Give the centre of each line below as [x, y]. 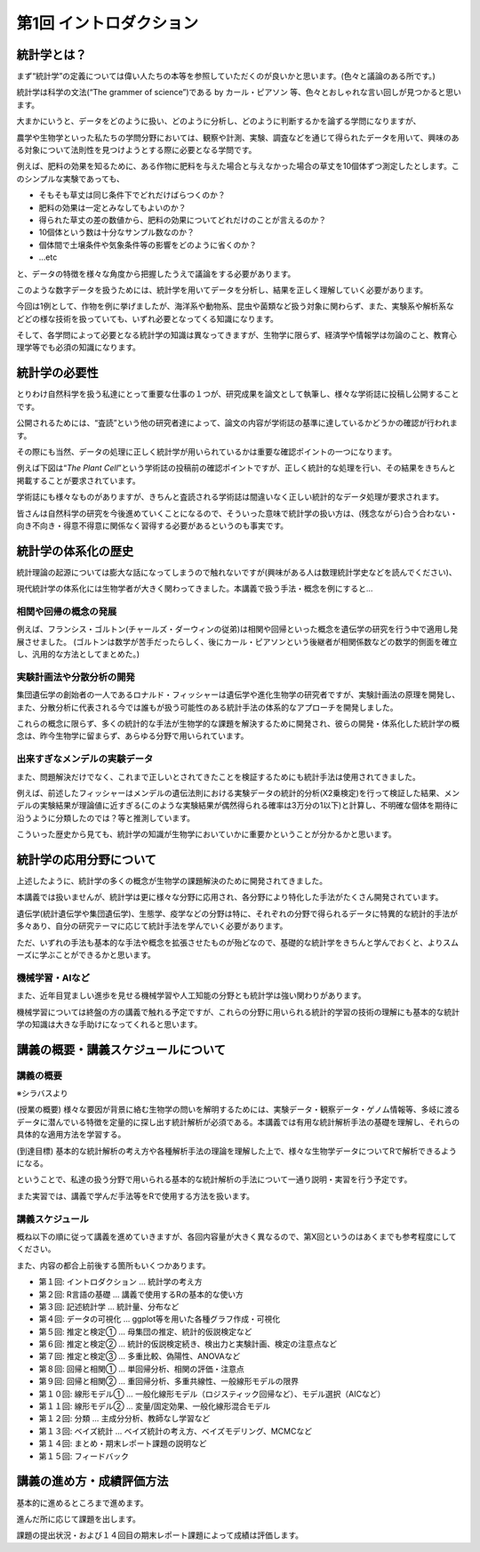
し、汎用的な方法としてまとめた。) [78, 655]
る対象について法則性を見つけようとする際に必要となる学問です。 [136, 150]
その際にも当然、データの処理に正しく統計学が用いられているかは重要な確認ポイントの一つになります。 [207, 451]
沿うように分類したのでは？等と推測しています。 [106, 817]
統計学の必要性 [57, 373]
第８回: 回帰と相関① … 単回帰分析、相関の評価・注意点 [141, 1369]
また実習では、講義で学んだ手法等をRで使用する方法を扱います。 [136, 1195]
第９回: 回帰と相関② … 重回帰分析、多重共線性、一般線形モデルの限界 [169, 1381]
